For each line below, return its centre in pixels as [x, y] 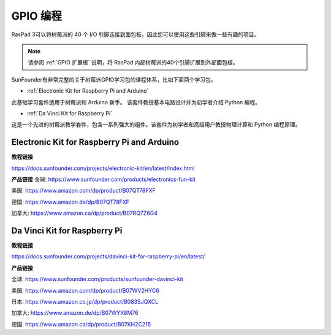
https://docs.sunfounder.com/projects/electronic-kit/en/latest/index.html [103, 168]
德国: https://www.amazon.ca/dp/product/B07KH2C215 [81, 324]
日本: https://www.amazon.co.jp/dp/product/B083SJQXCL [85, 302]
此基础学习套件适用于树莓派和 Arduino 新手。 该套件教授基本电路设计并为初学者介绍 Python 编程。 [136, 102]
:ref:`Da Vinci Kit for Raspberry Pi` [70, 113]
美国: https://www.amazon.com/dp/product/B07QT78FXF [83, 191]
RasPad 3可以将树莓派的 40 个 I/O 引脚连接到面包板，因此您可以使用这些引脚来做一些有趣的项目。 [135, 34]
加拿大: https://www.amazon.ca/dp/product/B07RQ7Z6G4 [85, 213]
